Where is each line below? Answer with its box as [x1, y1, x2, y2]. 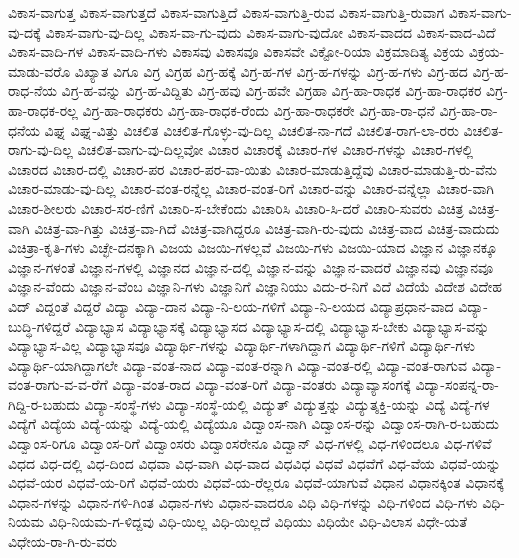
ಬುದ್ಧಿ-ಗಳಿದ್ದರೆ [8, 315, 71, 336]
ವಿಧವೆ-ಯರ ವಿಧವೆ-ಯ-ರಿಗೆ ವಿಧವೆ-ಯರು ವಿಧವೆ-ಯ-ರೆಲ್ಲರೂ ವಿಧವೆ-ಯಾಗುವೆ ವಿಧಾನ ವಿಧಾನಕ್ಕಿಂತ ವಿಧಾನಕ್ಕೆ [8, 472, 504, 493]
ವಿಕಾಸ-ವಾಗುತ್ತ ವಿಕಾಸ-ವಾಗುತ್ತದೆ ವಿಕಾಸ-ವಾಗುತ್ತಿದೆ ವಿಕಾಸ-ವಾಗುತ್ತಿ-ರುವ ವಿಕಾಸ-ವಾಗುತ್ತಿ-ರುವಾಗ [8, 2, 445, 22]
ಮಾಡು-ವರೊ [8, 60, 71, 81]
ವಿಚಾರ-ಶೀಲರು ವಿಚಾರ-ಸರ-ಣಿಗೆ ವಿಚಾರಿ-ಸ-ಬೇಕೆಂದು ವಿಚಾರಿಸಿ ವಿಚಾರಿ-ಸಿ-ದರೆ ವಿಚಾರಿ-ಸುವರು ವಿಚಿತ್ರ [8, 197, 464, 218]
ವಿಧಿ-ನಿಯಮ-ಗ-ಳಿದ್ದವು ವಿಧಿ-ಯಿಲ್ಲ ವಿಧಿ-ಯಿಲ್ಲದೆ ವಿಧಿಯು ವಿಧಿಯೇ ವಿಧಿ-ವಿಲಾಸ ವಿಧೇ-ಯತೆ [48, 511, 468, 532]
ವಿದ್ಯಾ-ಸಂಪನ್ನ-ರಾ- [415, 374, 499, 395]
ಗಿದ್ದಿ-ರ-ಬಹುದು [8, 393, 80, 414]
